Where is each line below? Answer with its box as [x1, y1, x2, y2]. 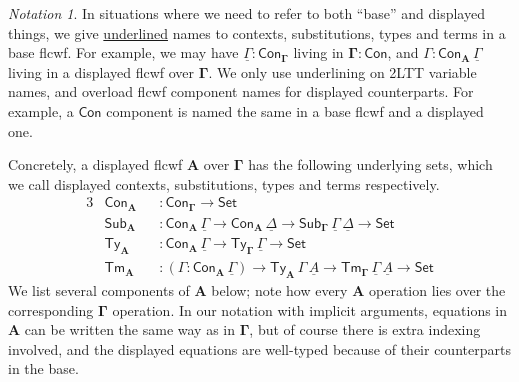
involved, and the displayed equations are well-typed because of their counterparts [8, 338, 511, 359]
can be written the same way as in [24, 319, 235, 340]
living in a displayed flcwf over [8, 61, 195, 82]
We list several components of [8, 279, 190, 300]
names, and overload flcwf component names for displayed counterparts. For [8, 81, 474, 102]
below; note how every [211, 279, 348, 300]
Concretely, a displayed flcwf [8, 154, 183, 175]
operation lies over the [369, 279, 506, 300]
